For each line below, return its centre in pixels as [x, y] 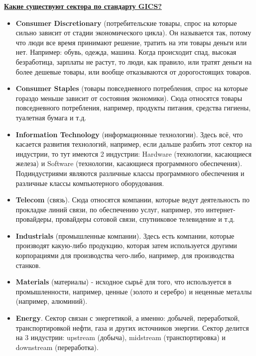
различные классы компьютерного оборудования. [90, 183]
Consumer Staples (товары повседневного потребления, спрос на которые [132, 88]
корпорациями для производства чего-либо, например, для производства [125, 255]
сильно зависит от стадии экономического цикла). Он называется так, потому [133, 33]
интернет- [221, 209]
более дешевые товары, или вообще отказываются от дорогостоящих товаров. [133, 71]
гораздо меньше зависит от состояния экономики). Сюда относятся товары [129, 98]
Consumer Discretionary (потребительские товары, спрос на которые [126, 23]
